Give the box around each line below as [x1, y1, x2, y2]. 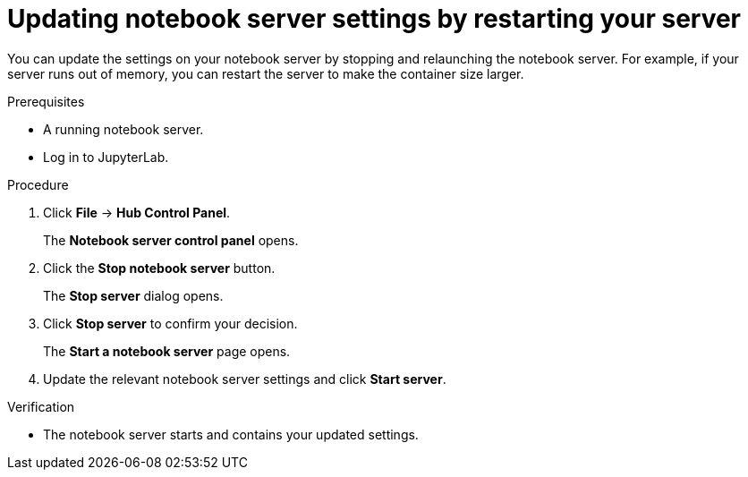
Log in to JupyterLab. [43, 149, 169, 165]
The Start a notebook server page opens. [43, 343, 291, 359]
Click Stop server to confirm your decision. [43, 315, 298, 331]
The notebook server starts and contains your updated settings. [43, 426, 419, 442]
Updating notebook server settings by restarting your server [7, 4, 742, 34]
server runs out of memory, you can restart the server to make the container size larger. [7, 65, 524, 81]
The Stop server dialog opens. [43, 287, 224, 303]
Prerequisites [7, 93, 85, 109]
